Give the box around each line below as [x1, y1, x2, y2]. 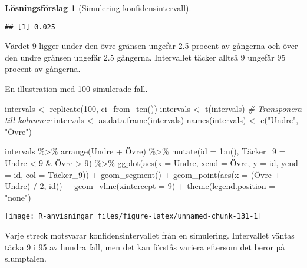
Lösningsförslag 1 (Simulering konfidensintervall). [5, 2, 192, 14]
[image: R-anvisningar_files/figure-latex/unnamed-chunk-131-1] [5, 212, 262, 221]
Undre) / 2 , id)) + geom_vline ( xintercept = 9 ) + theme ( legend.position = [5, 180, 276, 192]
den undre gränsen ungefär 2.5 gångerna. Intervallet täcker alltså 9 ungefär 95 [5, 51, 286, 63]
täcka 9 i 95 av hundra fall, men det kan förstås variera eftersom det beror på [5, 240, 285, 253]
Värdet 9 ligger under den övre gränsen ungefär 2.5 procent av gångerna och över [5, 39, 298, 52]
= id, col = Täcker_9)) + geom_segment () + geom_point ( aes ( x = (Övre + [5, 168, 281, 180]
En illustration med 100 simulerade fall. [5, 82, 148, 95]
